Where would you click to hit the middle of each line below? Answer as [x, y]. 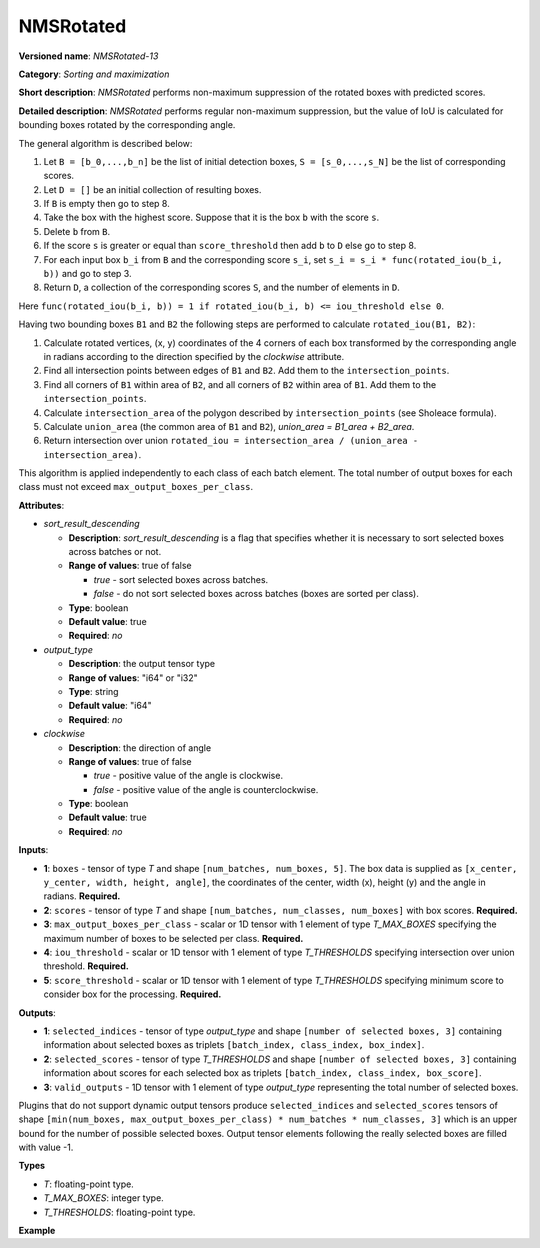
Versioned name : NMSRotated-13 [88, 56]
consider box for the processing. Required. [132, 994]
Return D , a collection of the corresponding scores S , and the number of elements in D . [221, 287]
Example [37, 1231]
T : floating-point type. [88, 1184]
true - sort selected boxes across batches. [181, 579]
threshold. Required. [86, 966]
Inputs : [33, 850]
